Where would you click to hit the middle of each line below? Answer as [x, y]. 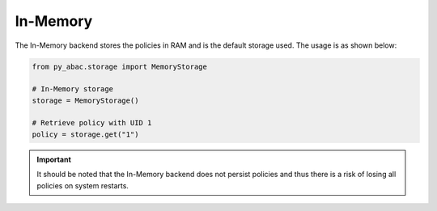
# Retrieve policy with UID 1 [92, 123]
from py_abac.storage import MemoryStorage [120, 66]
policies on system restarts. [83, 185]
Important [54, 159]
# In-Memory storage [72, 89]
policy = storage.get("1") [85, 134]
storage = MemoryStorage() [85, 100]
